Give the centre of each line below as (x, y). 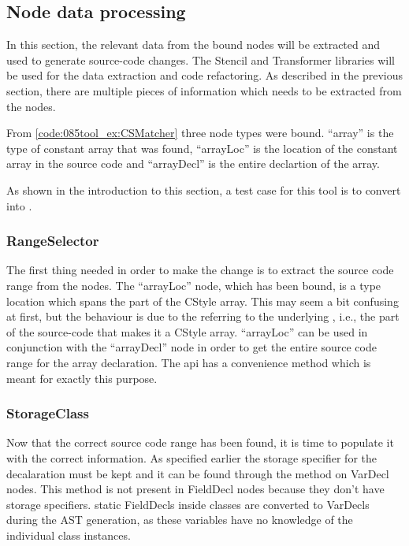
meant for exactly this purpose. (82, 378)
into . (19, 205)
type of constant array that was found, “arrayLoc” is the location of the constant (202, 148)
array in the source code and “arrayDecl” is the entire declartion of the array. (193, 163)
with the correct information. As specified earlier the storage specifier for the (191, 457)
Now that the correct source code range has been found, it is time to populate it (200, 442)
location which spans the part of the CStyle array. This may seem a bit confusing (203, 301)
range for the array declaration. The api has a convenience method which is (189, 362)
